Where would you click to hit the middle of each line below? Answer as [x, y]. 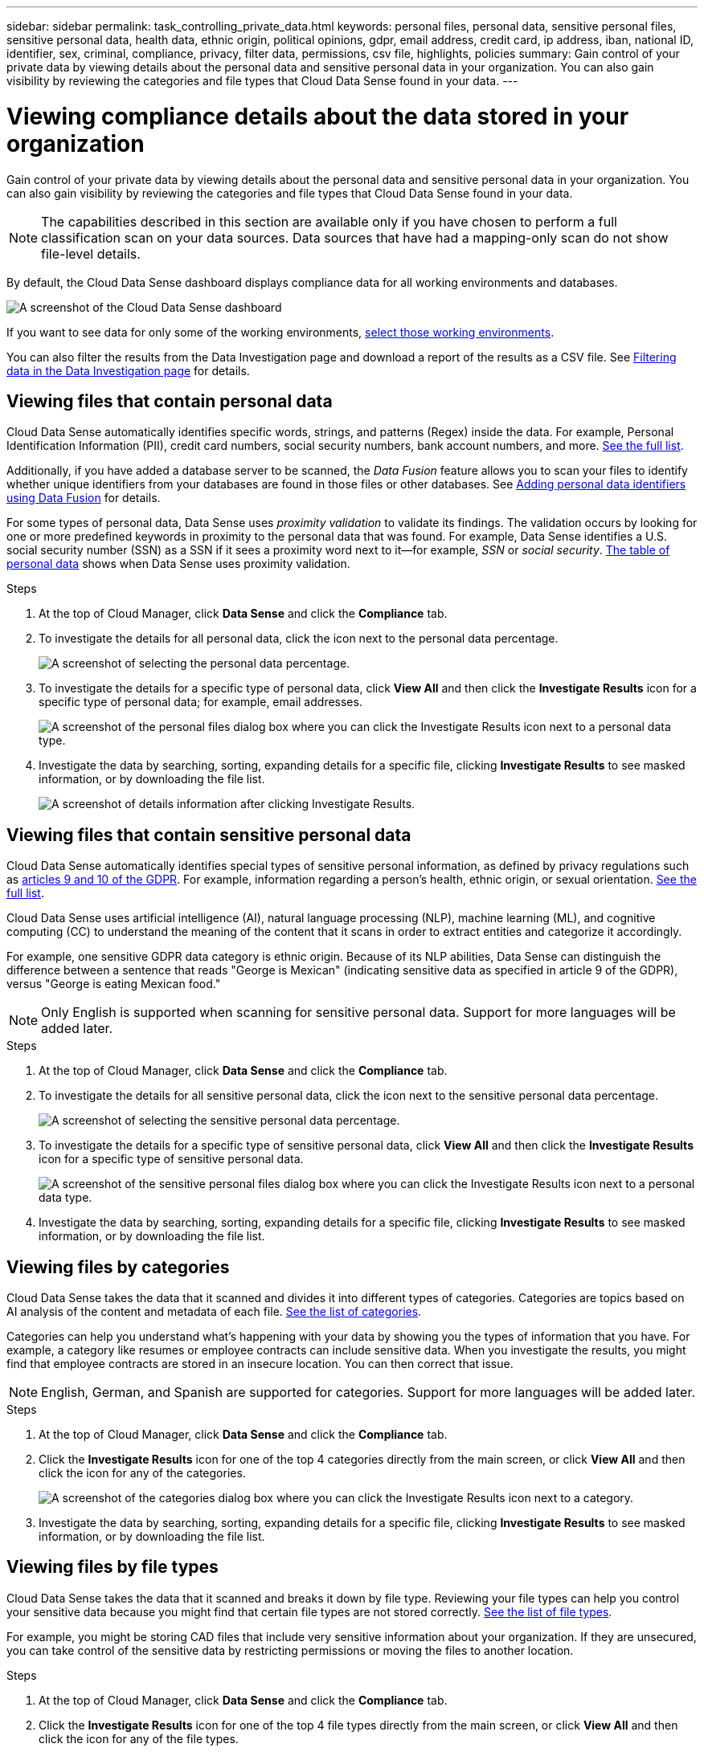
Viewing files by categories [118, 1267]
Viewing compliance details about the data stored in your [318, 116]
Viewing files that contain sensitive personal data [209, 835]
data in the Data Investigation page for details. [128, 370]
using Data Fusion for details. [84, 498]
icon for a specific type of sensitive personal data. [171, 1159]
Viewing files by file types [113, 1567]
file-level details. [91, 253]
